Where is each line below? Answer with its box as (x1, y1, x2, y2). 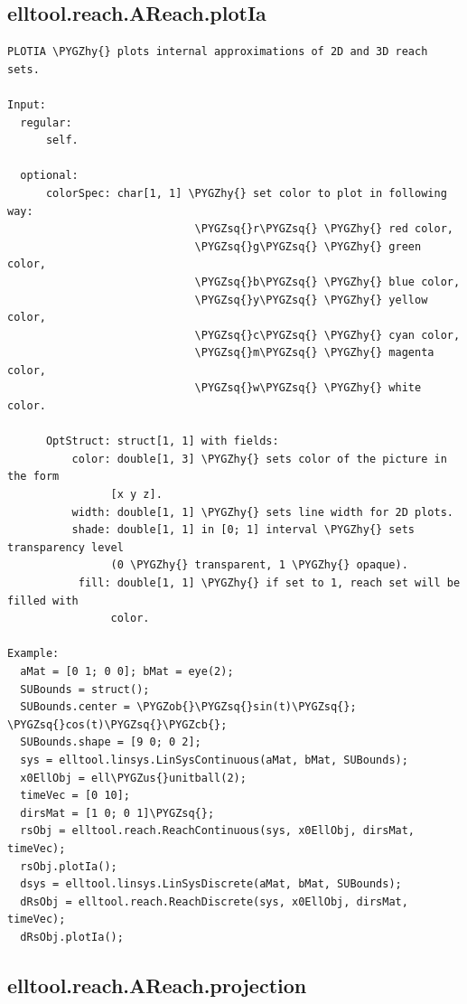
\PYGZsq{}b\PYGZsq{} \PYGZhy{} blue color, (194, 275, 461, 288)
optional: (20, 169, 79, 183)
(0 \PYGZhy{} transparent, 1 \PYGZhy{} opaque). (110, 558, 408, 572)
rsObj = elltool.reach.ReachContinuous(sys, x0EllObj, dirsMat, (20, 824, 416, 838)
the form (7, 470, 60, 483)
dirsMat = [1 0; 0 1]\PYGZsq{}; (20, 806, 215, 820)
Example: (7, 647, 60, 661)
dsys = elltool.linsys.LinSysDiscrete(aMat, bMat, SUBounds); (20, 877, 402, 891)
